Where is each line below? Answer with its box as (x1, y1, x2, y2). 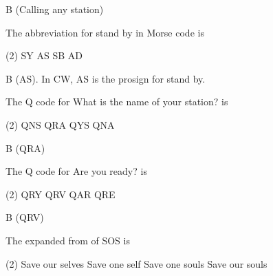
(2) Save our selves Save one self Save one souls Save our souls (6, 256, 267, 270)
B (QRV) (6, 210, 44, 224)
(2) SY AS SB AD (6, 48, 83, 63)
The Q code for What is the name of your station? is (6, 94, 228, 109)
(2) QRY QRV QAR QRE (6, 187, 116, 201)
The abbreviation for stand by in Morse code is (6, 25, 204, 39)
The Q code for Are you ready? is (6, 164, 147, 178)
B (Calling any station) (6, 2, 104, 16)
